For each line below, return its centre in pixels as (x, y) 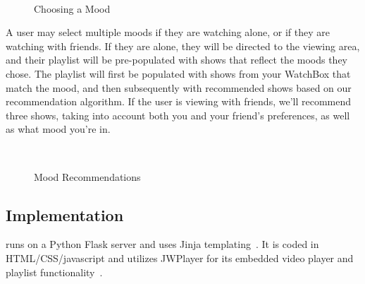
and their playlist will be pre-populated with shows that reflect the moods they (177, 60)
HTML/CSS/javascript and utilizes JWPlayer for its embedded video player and (180, 258)
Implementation (65, 214)
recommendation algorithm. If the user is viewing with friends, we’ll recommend (179, 101)
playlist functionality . (54, 272)
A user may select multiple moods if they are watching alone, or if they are (168, 32)
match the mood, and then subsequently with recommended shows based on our (179, 87)
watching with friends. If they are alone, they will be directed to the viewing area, (183, 46)
